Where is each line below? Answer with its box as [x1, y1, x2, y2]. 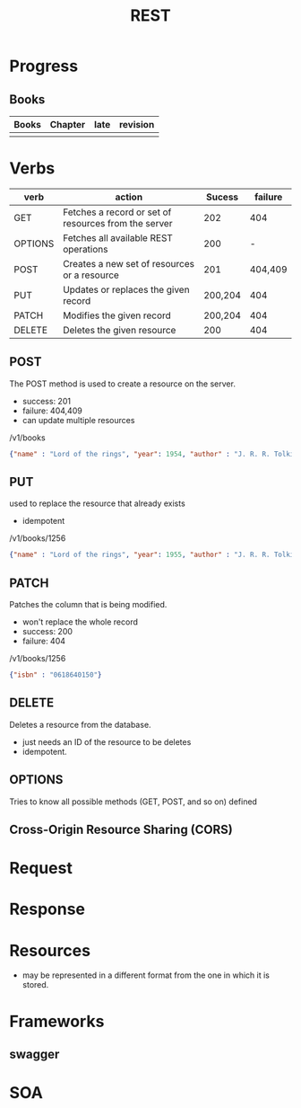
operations [62, 243, 108, 255]
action [115, 191, 143, 203]
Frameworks [9, 1011, 105, 1032]
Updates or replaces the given [62, 283, 190, 296]
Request [9, 858, 73, 879]
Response [9, 900, 86, 919]
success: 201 [21, 395, 72, 406]
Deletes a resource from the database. [9, 719, 151, 730]
